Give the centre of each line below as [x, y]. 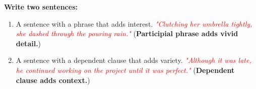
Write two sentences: [41, 7]
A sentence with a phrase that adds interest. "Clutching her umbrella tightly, [134, 23]
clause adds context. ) [53, 80]
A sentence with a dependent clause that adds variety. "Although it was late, [134, 60]
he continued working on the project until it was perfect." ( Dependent [125, 70]
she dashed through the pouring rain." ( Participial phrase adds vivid [127, 33]
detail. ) [28, 43]
